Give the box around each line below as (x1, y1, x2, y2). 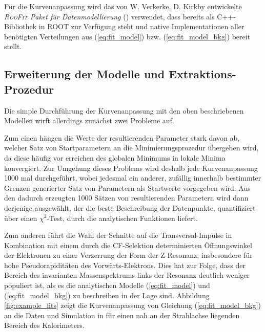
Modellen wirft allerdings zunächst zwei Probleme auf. (4, 115, 174, 126)
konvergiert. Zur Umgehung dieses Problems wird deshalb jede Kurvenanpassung (4, 162, 258, 173)
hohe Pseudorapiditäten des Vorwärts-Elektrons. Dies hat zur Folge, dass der (4, 259, 246, 270)
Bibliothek (4, 21, 37, 32)
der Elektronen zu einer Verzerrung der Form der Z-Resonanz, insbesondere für (4, 250, 253, 260)
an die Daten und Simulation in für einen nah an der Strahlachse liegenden (4, 309, 240, 320)
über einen (4, 212, 37, 223)
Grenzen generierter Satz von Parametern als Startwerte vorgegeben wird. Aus (4, 182, 251, 193)
